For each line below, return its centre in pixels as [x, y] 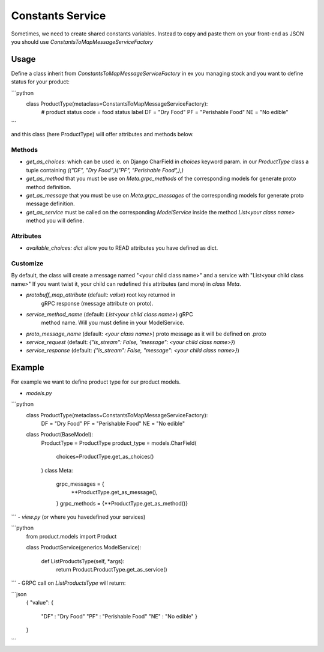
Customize [27, 263]
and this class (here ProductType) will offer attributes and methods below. [103, 134]
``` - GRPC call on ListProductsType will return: [68, 583]
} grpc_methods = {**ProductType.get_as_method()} [122, 503]
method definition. [49, 187]
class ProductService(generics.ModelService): [84, 548]
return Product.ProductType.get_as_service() [112, 570]
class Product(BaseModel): [59, 435]
